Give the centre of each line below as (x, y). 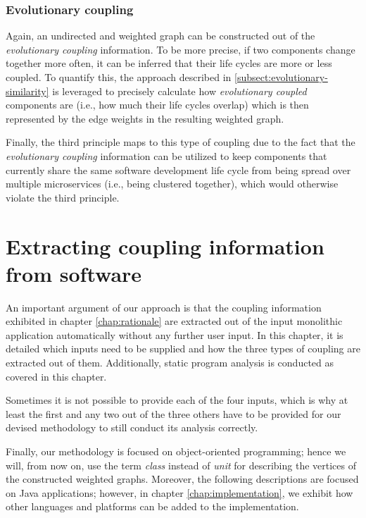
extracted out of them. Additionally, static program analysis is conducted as (170, 363)
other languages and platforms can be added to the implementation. (152, 506)
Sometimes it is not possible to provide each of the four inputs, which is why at (177, 400)
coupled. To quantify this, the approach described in (119, 77)
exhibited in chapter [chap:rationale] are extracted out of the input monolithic (174, 321)
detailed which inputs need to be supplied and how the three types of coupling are (183, 349)
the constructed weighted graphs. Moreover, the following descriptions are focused (182, 479)
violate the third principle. (63, 197)
